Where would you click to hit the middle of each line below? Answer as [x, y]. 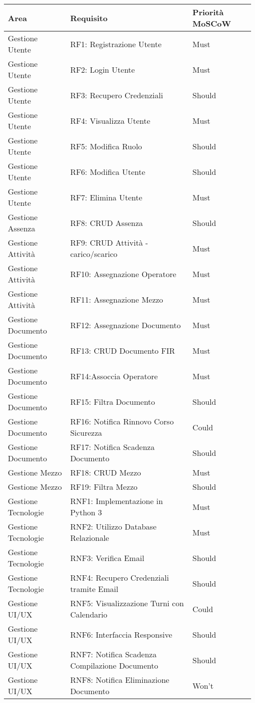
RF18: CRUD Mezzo [106, 472]
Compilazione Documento [114, 665]
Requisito [89, 18]
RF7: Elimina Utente [106, 197]
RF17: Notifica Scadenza [113, 447]
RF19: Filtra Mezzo [104, 487]
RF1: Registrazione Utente [116, 44]
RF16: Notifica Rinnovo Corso [122, 421]
